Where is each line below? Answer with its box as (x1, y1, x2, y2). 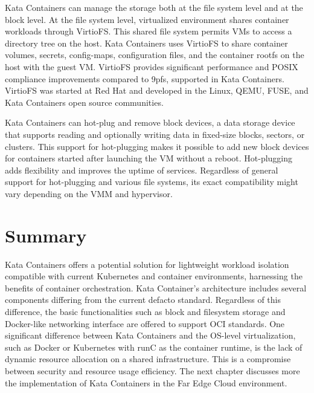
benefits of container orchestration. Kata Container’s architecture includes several (5, 281, 307, 294)
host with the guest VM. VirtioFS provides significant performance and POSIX (5, 60, 298, 73)
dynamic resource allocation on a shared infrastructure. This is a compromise (5, 352, 291, 365)
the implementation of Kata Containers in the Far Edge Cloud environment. (5, 376, 287, 389)
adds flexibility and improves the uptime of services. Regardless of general (5, 163, 278, 176)
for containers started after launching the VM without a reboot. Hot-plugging (5, 152, 293, 164)
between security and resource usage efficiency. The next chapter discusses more (5, 364, 300, 377)
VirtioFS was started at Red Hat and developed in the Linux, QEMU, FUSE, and (5, 84, 309, 97)
